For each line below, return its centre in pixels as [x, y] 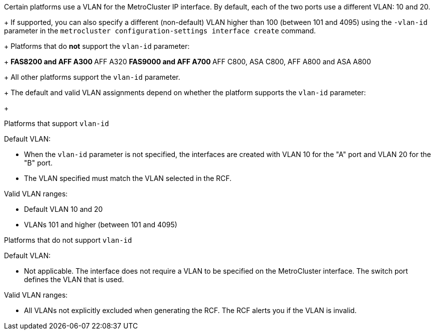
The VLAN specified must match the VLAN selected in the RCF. [128, 178]
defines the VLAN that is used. [74, 279]
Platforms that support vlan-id [57, 123]
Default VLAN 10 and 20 [63, 209]
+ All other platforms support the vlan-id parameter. [92, 77]
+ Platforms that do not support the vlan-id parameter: [97, 46]
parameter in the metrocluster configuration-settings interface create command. [160, 31]
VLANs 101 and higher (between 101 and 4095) [101, 225]
